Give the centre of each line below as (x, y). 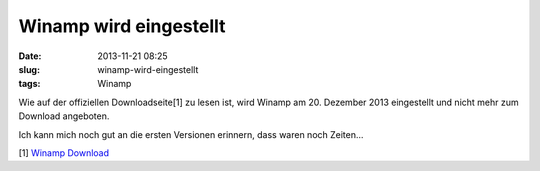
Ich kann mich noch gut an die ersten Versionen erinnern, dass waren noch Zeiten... (191, 134)
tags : (29, 84)
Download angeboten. (64, 116)
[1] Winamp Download (64, 152)
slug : (29, 69)
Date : (30, 56)
